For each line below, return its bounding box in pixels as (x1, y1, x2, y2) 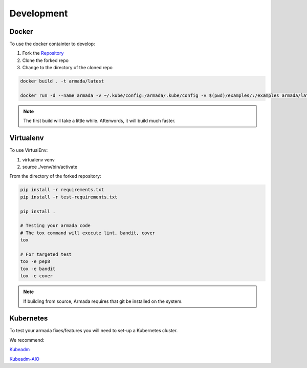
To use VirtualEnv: (9, 147, 48, 153)
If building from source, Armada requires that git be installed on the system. (23, 298, 183, 304)
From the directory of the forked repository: (9, 173, 102, 179)
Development (9, 8, 68, 19)
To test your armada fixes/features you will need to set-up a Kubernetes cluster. (9, 328, 178, 334)
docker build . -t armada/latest (20, 78, 104, 84)
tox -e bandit (20, 265, 56, 272)
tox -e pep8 (20, 259, 51, 264)
